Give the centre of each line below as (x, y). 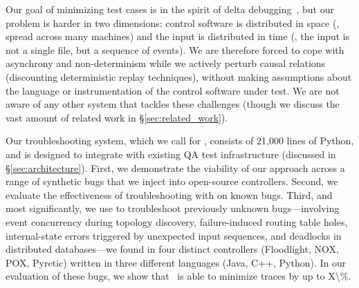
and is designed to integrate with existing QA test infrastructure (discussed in (171, 154)
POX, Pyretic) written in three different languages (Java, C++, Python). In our (176, 262)
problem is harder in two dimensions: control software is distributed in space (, (173, 22)
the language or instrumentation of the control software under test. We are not (173, 90)
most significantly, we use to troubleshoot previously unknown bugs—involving (173, 208)
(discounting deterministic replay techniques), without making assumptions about (179, 76)
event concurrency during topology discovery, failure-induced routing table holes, (177, 221)
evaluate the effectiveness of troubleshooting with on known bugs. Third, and (169, 194)
